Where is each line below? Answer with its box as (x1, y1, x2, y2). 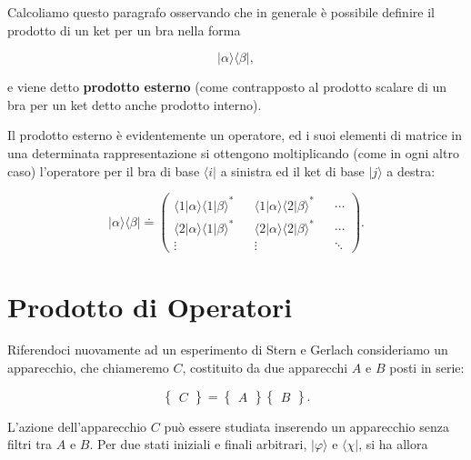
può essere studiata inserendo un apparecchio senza (164, 416, 449, 435)
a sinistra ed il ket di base (220, 161, 365, 180)
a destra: (386, 161, 436, 180)
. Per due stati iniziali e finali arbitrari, (89, 435, 307, 454)
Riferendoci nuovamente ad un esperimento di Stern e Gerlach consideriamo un (7, 340, 448, 359)
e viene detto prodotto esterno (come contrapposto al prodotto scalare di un (7, 77, 447, 96)
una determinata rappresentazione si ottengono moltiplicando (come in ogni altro (7, 143, 459, 162)
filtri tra (7, 435, 53, 454)
